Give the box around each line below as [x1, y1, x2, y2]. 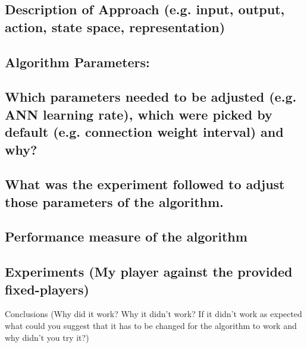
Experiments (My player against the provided [5, 262, 293, 281]
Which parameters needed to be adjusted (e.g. [5, 87, 297, 106]
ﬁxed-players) [5, 280, 89, 298]
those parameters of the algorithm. [5, 192, 224, 211]
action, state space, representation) [5, 17, 225, 36]
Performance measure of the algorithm [5, 227, 248, 246]
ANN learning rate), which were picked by [5, 105, 272, 123]
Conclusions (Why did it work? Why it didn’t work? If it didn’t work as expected [5, 308, 302, 320]
